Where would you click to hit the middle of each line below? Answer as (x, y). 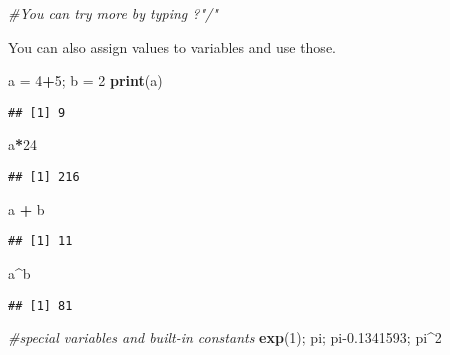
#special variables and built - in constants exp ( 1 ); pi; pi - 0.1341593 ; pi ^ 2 (225, 337)
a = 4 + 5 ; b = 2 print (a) (85, 80)
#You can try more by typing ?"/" (113, 13)
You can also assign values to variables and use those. (172, 46)
